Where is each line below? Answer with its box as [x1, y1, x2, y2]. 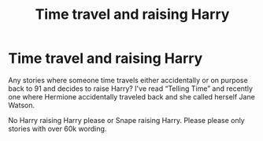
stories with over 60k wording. [8, 124, 107, 133]
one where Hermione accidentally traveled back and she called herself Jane [8, 92, 256, 101]
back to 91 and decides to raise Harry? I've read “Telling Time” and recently [8, 84, 254, 93]
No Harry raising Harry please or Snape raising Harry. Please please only [8, 115, 246, 125]
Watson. [8, 100, 35, 110]
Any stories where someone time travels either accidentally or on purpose [8, 75, 248, 85]
